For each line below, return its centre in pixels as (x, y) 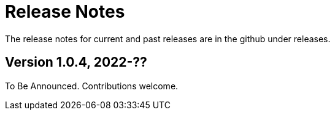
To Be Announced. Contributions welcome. (92, 86)
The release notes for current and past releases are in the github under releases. (168, 39)
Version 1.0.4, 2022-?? (76, 62)
